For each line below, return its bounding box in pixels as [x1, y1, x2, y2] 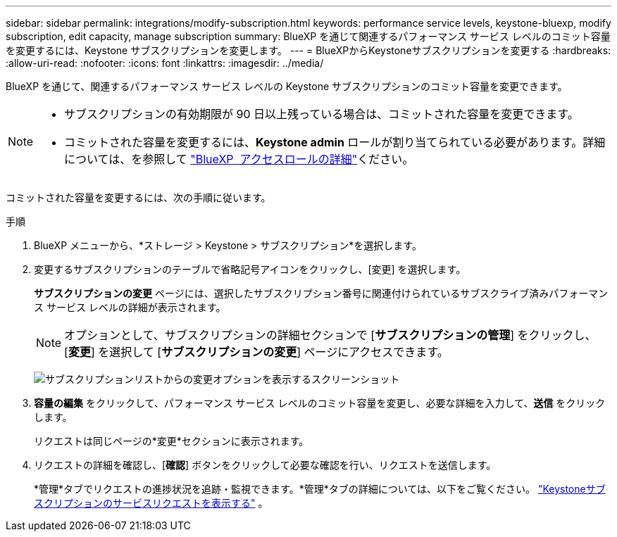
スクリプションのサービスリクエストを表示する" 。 [34, 497, 268, 509]
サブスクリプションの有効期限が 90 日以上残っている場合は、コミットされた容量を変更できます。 [64, 107, 579, 121]
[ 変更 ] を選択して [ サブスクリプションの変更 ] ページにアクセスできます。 [64, 345, 449, 359]
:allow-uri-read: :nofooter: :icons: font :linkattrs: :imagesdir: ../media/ [6, 57, 324, 69]
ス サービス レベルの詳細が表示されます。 [34, 301, 226, 313]
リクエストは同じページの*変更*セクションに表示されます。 [34, 435, 309, 447]
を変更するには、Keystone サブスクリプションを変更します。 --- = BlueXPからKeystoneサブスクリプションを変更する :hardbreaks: [6, 44, 611, 56]
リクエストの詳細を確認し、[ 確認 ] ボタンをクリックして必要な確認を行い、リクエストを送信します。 [34, 459, 497, 471]
